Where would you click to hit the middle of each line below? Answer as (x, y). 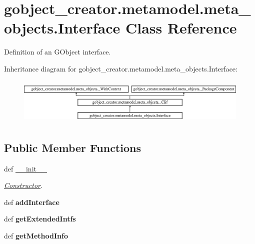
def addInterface (32, 202)
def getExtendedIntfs (40, 219)
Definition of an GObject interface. (57, 52)
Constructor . (23, 185)
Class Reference (181, 28)
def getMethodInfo (36, 236)
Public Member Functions (72, 147)
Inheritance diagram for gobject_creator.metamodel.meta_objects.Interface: (121, 68)
